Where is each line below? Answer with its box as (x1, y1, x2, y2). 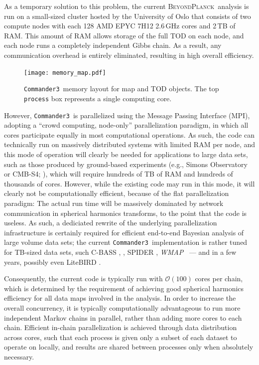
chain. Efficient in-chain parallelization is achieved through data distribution (4, 322, 237, 333)
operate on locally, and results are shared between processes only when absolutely (4, 342, 254, 352)
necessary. (4, 351, 34, 362)
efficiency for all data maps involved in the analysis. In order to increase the (4, 293, 236, 303)
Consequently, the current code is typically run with (4, 273, 163, 284)
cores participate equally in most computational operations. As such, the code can (4, 129, 255, 140)
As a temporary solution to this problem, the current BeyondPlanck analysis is (4, 1, 249, 11)
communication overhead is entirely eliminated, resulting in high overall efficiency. (4, 49, 254, 60)
